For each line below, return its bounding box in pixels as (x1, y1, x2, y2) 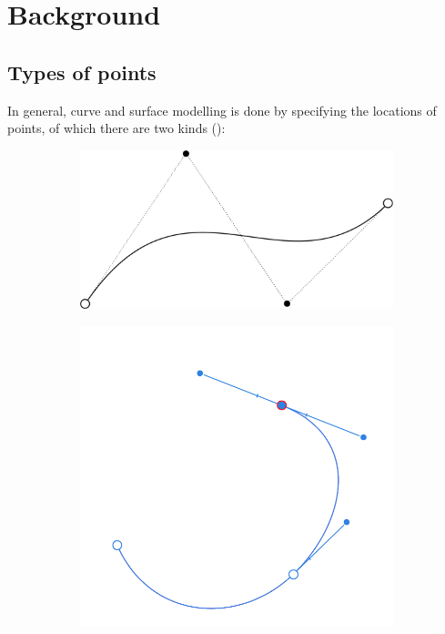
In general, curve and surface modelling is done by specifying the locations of (7, 100, 437, 119)
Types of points (7, 57, 157, 86)
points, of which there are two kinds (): (7, 118, 226, 138)
